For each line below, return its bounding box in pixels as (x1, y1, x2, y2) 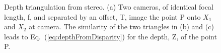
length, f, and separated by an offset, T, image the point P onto (4, 11, 201, 22)
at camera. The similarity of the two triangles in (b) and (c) (29, 21, 214, 32)
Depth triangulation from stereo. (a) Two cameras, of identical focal (4, 2, 213, 12)
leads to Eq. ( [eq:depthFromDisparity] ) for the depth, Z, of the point (4, 31, 217, 41)
